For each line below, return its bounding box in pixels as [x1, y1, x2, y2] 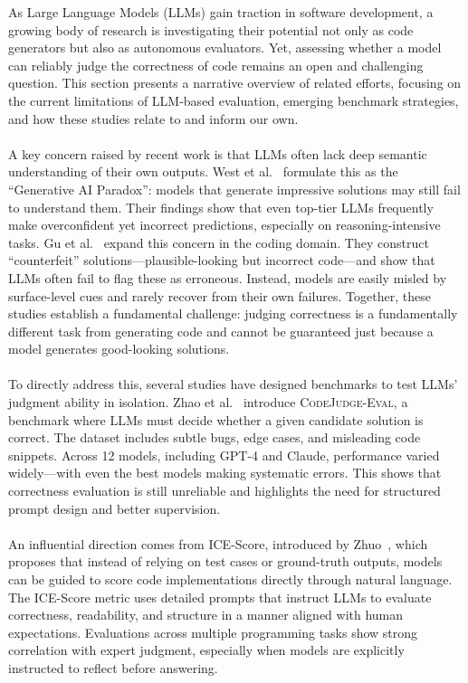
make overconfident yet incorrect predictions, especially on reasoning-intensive [8, 215, 441, 234]
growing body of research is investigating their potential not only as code [8, 20, 414, 39]
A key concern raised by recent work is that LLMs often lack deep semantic [8, 144, 427, 163]
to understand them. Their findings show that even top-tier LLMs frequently [8, 197, 434, 216]
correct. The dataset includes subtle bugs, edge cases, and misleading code [8, 428, 421, 447]
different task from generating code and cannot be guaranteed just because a [8, 321, 434, 340]
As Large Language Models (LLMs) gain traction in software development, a [8, 3, 434, 21]
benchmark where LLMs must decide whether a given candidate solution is [8, 410, 424, 429]
